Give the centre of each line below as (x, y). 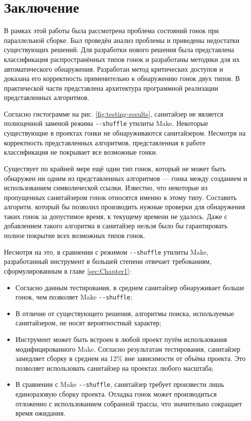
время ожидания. (41, 413)
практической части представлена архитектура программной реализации (111, 88)
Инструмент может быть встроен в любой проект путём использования (121, 339)
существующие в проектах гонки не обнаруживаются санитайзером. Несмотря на (125, 133)
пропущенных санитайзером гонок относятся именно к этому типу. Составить (120, 197)
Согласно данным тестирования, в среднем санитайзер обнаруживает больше (130, 287)
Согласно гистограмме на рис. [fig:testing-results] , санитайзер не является (114, 113)
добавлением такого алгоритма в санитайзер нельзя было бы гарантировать (116, 226)
